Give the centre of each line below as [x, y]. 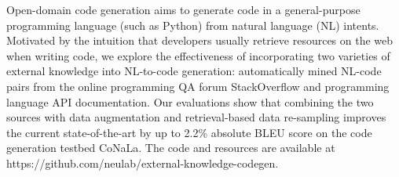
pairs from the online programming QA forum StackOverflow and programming [198, 86]
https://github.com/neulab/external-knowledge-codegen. [143, 163]
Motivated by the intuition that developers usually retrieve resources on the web [200, 40]
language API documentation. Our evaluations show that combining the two [190, 101]
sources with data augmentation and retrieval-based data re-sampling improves [196, 117]
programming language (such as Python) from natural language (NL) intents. [193, 25]
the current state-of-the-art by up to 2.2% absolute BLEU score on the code [189, 132]
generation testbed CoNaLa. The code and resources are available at [171, 148]
